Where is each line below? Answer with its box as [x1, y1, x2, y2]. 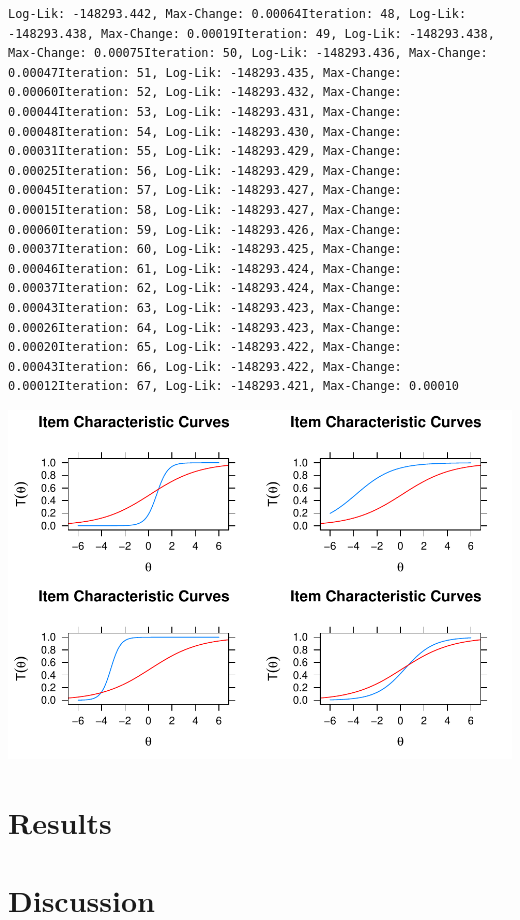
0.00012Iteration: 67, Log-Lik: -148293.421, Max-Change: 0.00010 [8, 379, 460, 394]
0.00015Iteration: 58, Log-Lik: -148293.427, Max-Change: [8, 202, 402, 217]
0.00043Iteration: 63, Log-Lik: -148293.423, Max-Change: [8, 300, 402, 315]
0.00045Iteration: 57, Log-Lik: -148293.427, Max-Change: [8, 183, 402, 198]
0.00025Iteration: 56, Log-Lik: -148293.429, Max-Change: [8, 163, 402, 178]
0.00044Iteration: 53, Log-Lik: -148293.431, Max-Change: [8, 104, 402, 119]
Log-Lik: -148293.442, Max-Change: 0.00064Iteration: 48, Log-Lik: [8, 7, 467, 21]
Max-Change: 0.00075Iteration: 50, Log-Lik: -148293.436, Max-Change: [8, 46, 488, 61]
